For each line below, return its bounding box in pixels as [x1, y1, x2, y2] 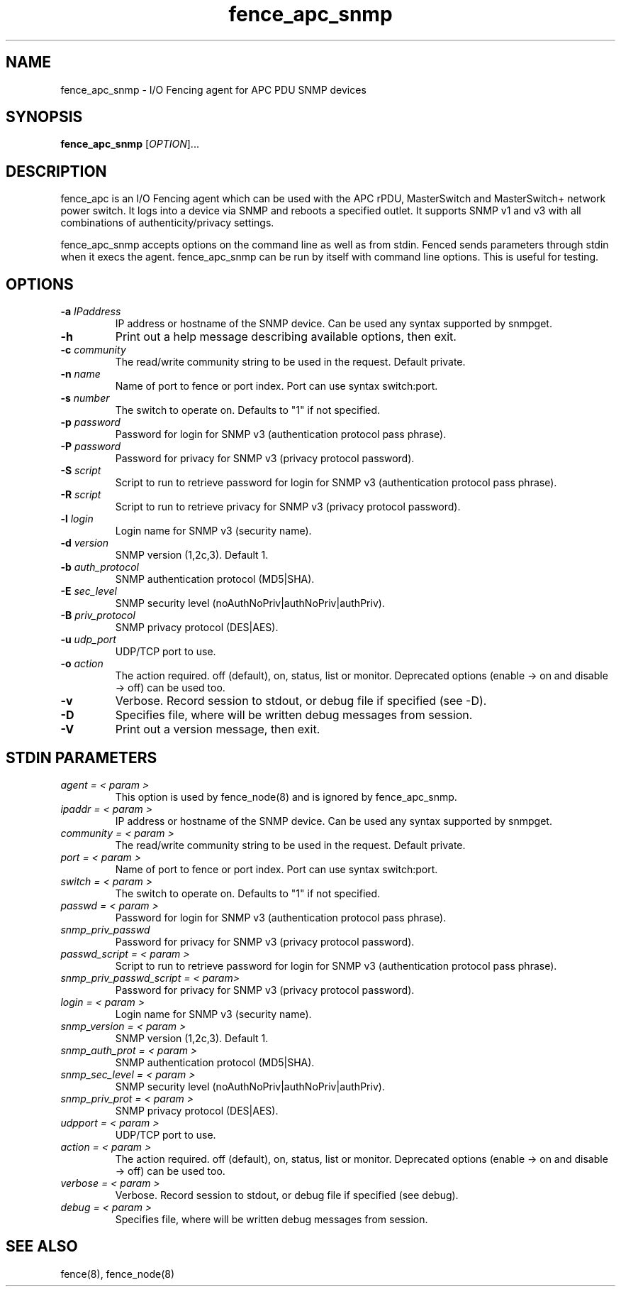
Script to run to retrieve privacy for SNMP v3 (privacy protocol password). [115, 500, 461, 513]
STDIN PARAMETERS [6, 748, 157, 767]
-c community [60, 344, 126, 356]
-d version [60, 537, 109, 549]
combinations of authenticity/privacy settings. [60, 217, 274, 229]
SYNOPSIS [6, 108, 83, 126]
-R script [60, 488, 101, 501]
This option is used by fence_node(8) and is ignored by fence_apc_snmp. [115, 790, 457, 803]
